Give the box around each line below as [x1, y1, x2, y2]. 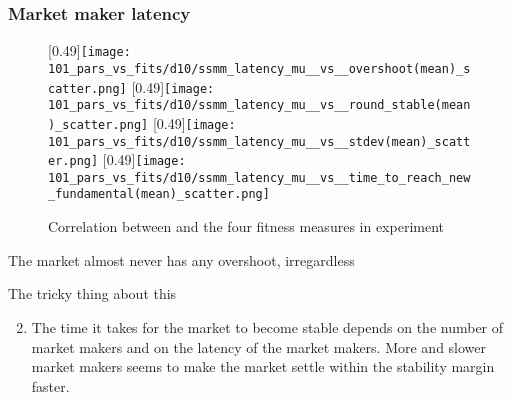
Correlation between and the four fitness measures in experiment [48, 216, 444, 237]
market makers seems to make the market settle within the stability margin [31, 356, 495, 377]
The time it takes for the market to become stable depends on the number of [31, 316, 504, 337]
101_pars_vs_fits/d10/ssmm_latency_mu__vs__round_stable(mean [48, 98, 471, 113]
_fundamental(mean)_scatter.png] [48, 187, 270, 202]
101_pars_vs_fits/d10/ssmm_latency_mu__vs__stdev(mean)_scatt [48, 134, 471, 149]
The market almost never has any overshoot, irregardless [8, 249, 355, 270]
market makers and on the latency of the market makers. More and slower [31, 336, 487, 357]
